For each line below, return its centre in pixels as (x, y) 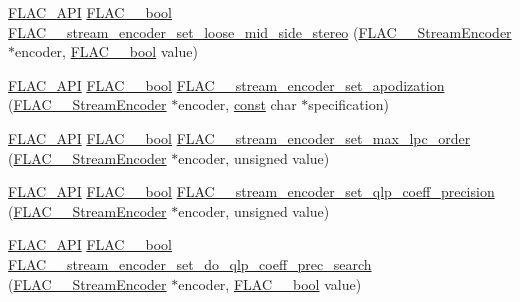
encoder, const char (237, 104)
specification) (348, 104)
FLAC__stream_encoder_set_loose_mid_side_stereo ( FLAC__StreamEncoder (260, 31)
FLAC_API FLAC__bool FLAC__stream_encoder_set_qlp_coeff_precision (251, 191)
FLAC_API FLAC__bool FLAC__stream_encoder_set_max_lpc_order (239, 137)
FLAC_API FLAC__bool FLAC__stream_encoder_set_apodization (226, 84)
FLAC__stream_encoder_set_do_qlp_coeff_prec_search (190, 263)
